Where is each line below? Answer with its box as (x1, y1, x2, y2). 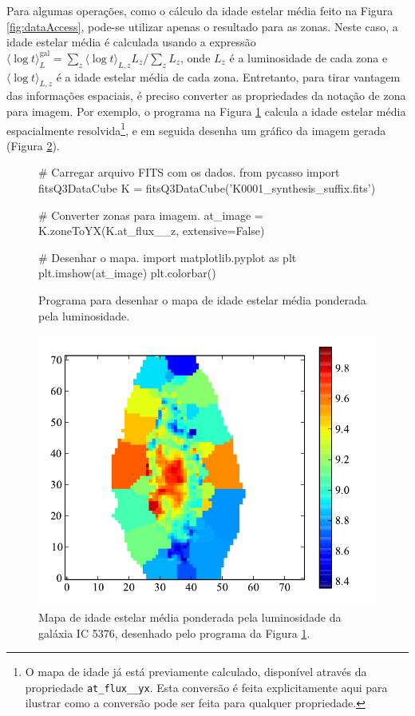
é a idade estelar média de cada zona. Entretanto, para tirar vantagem (56, 68, 401, 85)
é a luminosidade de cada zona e (229, 49, 388, 66)
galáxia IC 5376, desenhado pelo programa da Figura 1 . (38, 624, 310, 641)
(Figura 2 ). (6, 137, 60, 153)
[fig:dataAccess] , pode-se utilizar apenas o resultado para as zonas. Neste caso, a (6, 18, 398, 34)
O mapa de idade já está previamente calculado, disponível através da (25, 663, 367, 680)
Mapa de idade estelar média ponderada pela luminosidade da (38, 608, 342, 625)
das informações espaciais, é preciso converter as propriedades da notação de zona (6, 87, 406, 104)
